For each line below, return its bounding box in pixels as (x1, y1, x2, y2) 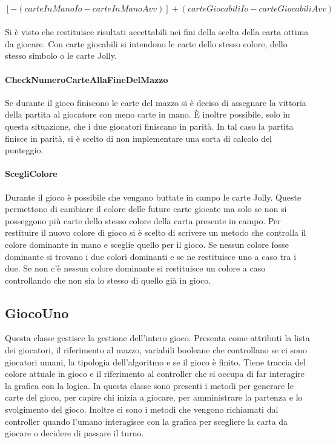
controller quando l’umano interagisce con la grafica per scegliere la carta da (5, 415, 288, 427)
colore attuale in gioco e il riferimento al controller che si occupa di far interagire (5, 367, 305, 380)
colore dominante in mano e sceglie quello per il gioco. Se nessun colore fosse (5, 238, 289, 250)
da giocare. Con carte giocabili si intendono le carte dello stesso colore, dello (5, 37, 288, 50)
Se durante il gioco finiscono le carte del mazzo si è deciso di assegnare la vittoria (5, 96, 306, 108)
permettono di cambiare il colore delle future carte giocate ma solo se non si (5, 202, 287, 215)
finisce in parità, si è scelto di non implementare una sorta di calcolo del (5, 132, 272, 144)
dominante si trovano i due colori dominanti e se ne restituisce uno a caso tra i (5, 250, 297, 262)
